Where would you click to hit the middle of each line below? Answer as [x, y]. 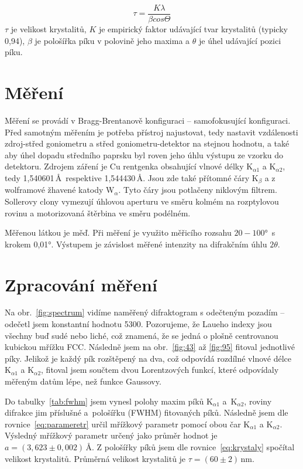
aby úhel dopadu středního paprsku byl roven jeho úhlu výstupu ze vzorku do [144, 154]
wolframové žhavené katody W [60, 190]
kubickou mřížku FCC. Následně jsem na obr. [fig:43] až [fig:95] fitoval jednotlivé [150, 347]
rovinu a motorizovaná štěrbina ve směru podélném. [98, 213]
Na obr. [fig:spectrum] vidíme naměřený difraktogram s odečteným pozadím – [145, 312]
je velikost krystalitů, [49, 29]
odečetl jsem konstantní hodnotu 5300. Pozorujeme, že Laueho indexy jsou [138, 324]
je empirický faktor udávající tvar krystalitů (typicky [193, 29]
